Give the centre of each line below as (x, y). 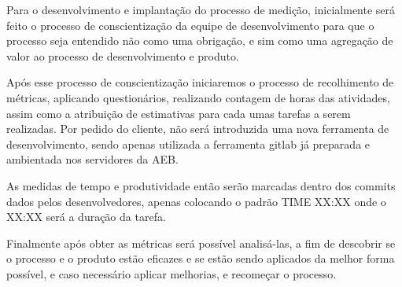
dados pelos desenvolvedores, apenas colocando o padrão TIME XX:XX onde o (196, 201)
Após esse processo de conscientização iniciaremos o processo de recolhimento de (200, 82)
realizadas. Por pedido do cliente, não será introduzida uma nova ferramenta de (198, 129)
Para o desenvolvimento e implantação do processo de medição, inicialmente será (201, 9)
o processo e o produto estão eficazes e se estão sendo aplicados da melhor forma (201, 258)
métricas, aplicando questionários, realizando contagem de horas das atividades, (198, 97)
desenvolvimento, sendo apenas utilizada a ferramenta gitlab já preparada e (188, 143)
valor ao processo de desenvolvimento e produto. (123, 55)
